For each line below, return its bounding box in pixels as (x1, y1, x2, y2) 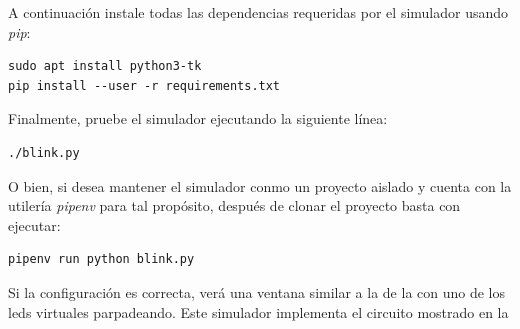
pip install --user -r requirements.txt (8, 78, 281, 93)
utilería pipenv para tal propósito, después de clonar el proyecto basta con (8, 195, 461, 216)
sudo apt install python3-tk (8, 59, 202, 74)
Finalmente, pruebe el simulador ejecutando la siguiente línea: (8, 108, 388, 129)
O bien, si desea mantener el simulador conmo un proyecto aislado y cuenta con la (8, 175, 512, 196)
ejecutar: (8, 214, 61, 235)
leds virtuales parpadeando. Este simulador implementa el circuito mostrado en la (8, 301, 509, 322)
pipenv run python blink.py (8, 252, 195, 267)
